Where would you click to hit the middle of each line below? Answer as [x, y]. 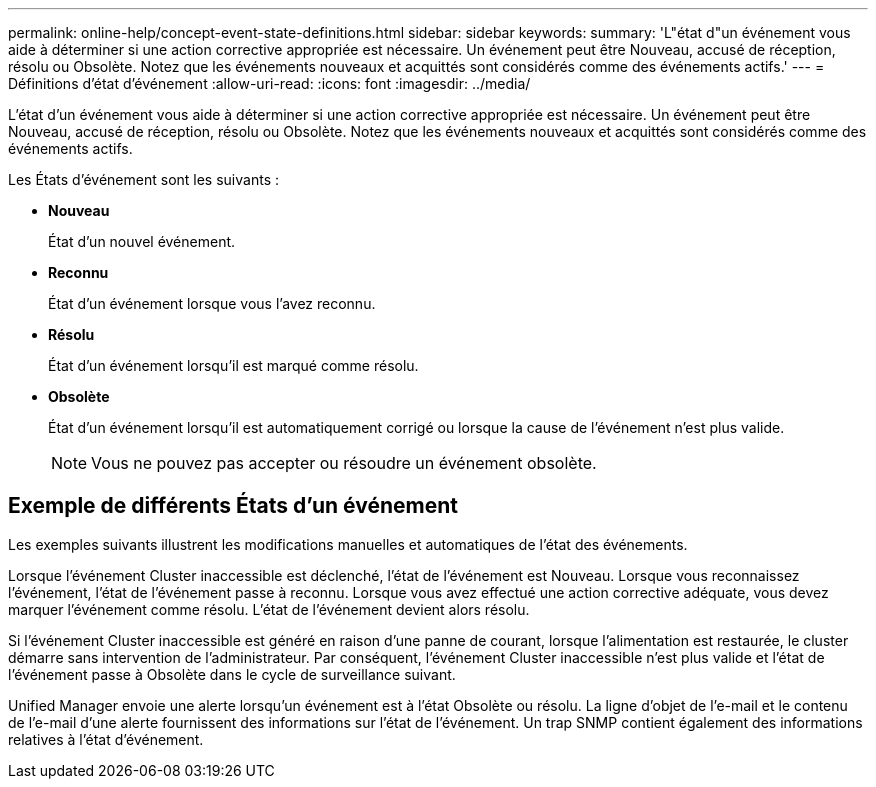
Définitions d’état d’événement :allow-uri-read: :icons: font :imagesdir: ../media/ [269, 83]
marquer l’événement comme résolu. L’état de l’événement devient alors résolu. [269, 609]
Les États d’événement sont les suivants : [143, 179]
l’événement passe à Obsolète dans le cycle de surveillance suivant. [232, 674]
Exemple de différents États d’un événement [233, 506]
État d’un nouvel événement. [142, 241]
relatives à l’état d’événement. [106, 739]
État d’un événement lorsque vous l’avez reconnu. [212, 303]
